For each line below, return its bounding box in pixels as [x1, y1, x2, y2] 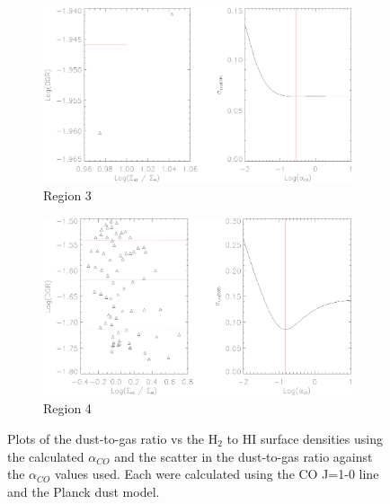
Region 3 [43, 186, 92, 205]
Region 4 [43, 399, 92, 418]
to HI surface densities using [226, 429, 383, 447]
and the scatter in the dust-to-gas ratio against [114, 447, 373, 465]
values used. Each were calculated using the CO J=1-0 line [55, 464, 379, 483]
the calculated [7, 447, 84, 465]
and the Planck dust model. [7, 482, 160, 500]
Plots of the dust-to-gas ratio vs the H [7, 429, 218, 447]
